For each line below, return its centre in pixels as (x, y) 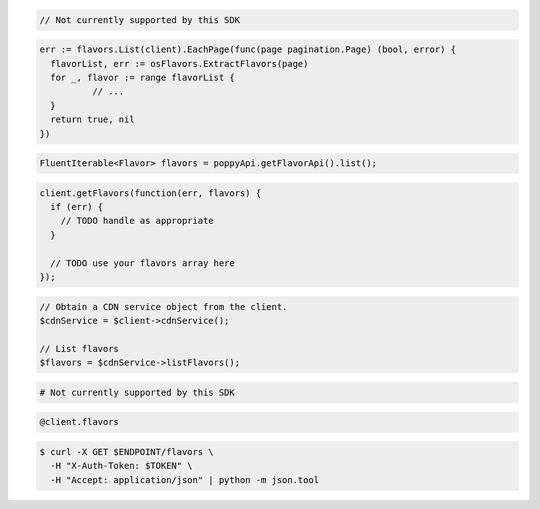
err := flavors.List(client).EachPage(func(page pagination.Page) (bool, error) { (248, 49)
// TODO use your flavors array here (142, 263)
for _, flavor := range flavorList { (142, 77)
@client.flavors (79, 422)
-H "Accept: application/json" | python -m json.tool (185, 479)
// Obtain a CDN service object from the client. (163, 306)
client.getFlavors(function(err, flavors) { (150, 193)
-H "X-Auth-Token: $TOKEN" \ (122, 466)
